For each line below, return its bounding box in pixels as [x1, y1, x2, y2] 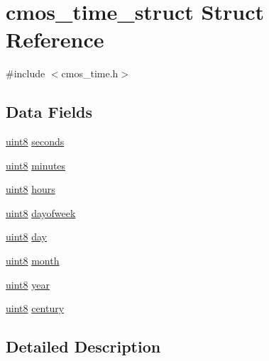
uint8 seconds [6, 134, 65, 149]
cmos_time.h [61, 66, 119, 81]
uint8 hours [6, 182, 55, 196]
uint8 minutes [6, 157, 66, 172]
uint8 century [6, 301, 65, 316]
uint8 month [6, 253, 60, 268]
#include [6, 66, 45, 81]
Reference [6, 25, 104, 54]
